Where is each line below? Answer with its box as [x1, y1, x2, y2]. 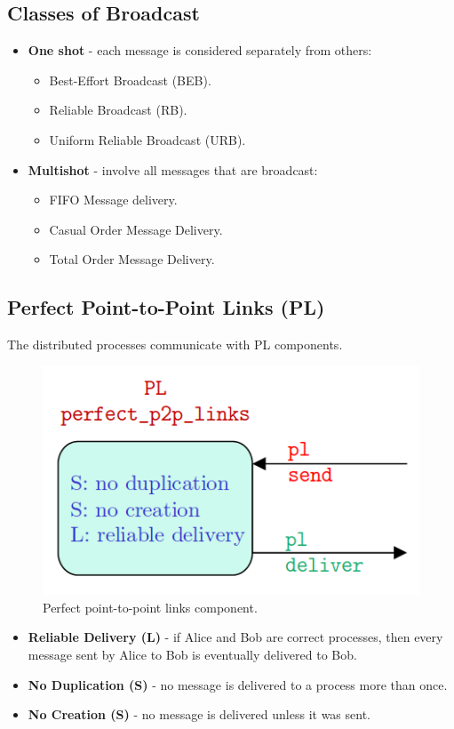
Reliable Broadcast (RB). [49, 100, 187, 119]
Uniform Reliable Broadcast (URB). [49, 130, 246, 148]
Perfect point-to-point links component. [43, 597, 258, 616]
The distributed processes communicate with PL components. [7, 335, 343, 354]
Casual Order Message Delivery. [49, 220, 223, 238]
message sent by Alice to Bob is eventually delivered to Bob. [28, 645, 357, 664]
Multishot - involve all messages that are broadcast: [28, 160, 318, 179]
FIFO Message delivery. [49, 190, 178, 209]
